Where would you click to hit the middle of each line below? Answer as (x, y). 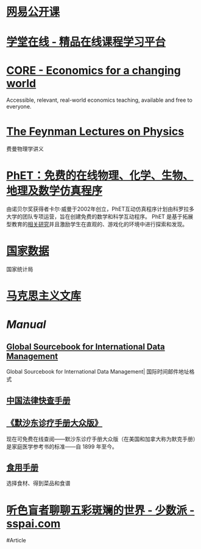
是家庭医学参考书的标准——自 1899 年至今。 (62, 446)
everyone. (19, 107)
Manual (26, 324)
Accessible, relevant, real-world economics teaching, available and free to (100, 100)
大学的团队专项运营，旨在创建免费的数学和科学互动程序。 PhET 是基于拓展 (100, 217)
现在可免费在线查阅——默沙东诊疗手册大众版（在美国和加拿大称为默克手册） (102, 439)
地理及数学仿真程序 (55, 191)
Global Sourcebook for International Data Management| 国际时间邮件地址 (98, 372)
